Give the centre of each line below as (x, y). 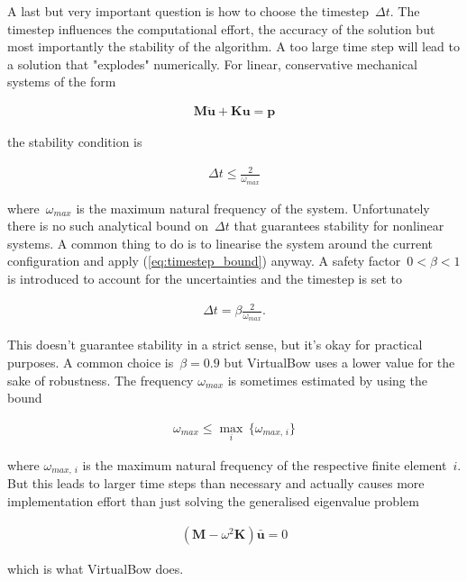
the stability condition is (75, 142)
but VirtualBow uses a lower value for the (339, 362)
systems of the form (62, 82)
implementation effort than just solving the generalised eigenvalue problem (213, 501)
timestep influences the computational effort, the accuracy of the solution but (221, 28)
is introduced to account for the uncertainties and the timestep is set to (205, 278)
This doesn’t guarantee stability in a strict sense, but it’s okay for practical (215, 345)
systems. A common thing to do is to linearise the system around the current (220, 243)
